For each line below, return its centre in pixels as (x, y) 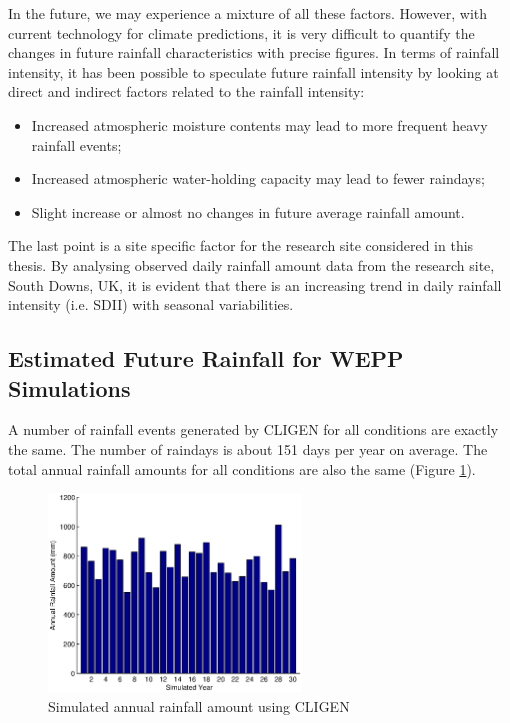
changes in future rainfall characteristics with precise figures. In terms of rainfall (254, 52)
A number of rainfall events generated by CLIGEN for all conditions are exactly (253, 429)
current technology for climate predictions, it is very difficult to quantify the (241, 32)
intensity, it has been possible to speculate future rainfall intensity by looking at (253, 71)
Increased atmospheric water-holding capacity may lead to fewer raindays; (258, 178)
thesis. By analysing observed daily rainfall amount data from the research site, (251, 264)
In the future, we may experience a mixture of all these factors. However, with (248, 13)
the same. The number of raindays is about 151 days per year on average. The (248, 448)
